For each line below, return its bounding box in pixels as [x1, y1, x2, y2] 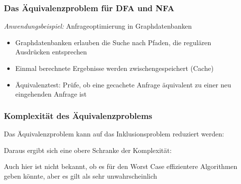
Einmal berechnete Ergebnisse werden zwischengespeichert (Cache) [15, 63, 214, 73]
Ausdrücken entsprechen [15, 47, 87, 57]
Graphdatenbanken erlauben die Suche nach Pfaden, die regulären [15, 37, 211, 47]
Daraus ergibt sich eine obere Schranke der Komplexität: [4, 145, 172, 155]
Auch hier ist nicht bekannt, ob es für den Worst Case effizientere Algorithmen [4, 161, 238, 171]
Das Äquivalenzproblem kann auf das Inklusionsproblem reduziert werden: [4, 129, 224, 138]
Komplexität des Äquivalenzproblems [4, 109, 152, 121]
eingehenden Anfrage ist [15, 89, 87, 99]
